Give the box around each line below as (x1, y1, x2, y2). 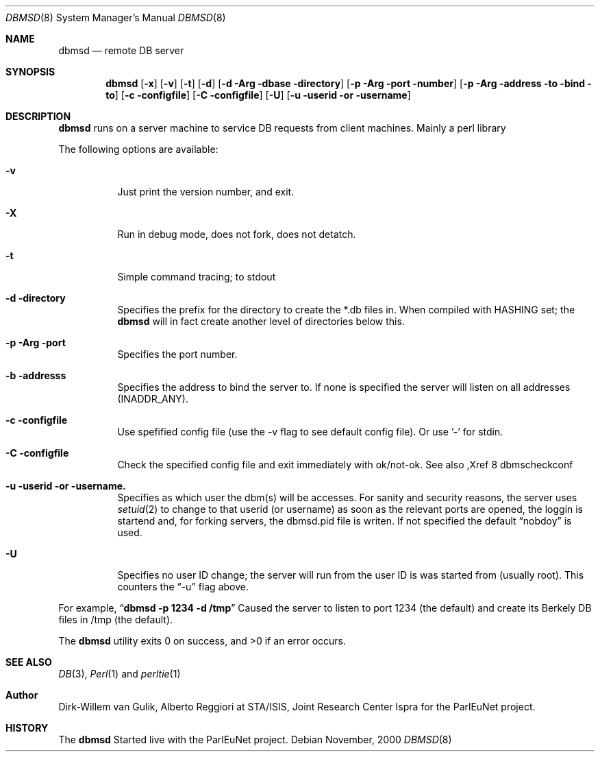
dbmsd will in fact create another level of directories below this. (117, 315, 405, 327)
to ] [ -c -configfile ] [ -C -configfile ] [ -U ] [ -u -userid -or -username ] (105, 89, 411, 101)
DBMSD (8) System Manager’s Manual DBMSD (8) (5, 12, 226, 23)
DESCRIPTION (5, 110, 71, 122)
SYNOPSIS (5, 66, 55, 77)
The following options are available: (58, 143, 218, 155)
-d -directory (5, 292, 66, 304)
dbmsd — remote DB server (58, 45, 184, 56)
